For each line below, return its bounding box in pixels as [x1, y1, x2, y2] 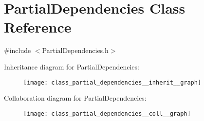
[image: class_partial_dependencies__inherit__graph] [23, 79, 202, 86]
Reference [4, 17, 72, 37]
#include [4, 45, 31, 55]
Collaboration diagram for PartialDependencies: [4, 93, 147, 103]
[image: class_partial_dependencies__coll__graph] [23, 110, 191, 117]
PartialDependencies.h [42, 45, 109, 55]
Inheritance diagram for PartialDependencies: [4, 61, 139, 71]
